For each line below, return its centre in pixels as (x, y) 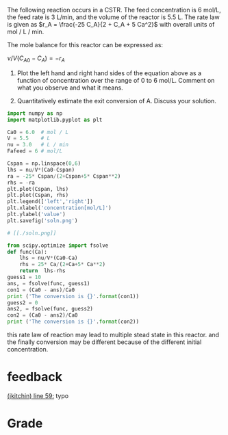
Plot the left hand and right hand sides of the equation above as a (109, 73)
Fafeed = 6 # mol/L (35, 151)
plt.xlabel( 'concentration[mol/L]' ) (59, 208)
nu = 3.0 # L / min (38, 145)
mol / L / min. (26, 31)
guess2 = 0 (23, 303)
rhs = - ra (21, 183)
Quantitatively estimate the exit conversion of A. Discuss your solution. (117, 101)
